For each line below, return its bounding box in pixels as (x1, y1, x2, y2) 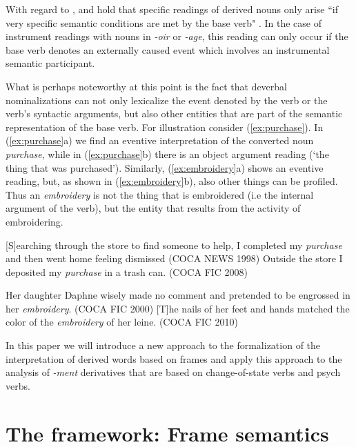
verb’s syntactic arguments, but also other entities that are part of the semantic (6, 106, 343, 121)
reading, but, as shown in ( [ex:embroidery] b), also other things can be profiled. (6, 174, 338, 188)
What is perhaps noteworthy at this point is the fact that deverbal (6, 79, 288, 93)
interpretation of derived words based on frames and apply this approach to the (6, 351, 342, 366)
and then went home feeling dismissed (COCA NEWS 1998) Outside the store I (6, 251, 343, 266)
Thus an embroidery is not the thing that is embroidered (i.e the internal (6, 187, 314, 201)
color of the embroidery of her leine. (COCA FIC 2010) (6, 315, 239, 329)
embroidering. (6, 214, 63, 228)
